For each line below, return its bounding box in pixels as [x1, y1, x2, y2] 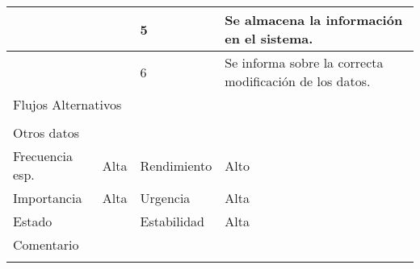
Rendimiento [140, 155, 212, 175]
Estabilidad [140, 212, 205, 230]
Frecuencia [13, 147, 73, 165]
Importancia [13, 188, 82, 207]
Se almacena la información [225, 10, 403, 29]
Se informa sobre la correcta [225, 53, 384, 72]
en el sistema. [225, 29, 313, 48]
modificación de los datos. [225, 72, 371, 90]
